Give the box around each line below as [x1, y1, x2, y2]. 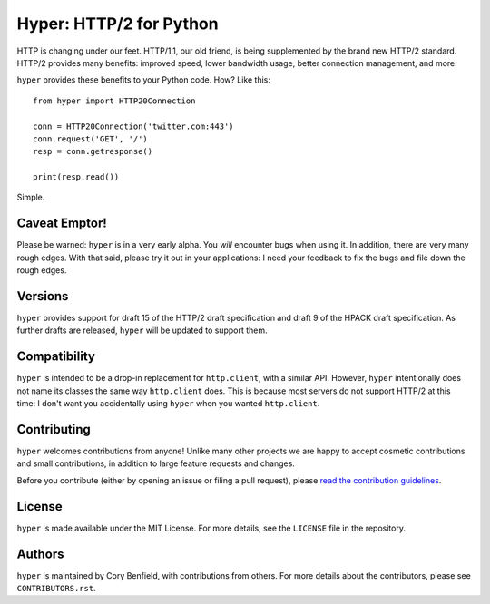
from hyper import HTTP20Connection [33, 95, 196, 106]
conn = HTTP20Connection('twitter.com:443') [33, 121, 235, 132]
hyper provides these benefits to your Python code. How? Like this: [16, 74, 271, 85]
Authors [16, 546, 64, 561]
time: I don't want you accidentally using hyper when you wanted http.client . [16, 398, 320, 409]
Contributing [16, 422, 91, 437]
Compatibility [16, 349, 95, 365]
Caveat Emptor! [16, 216, 108, 231]
